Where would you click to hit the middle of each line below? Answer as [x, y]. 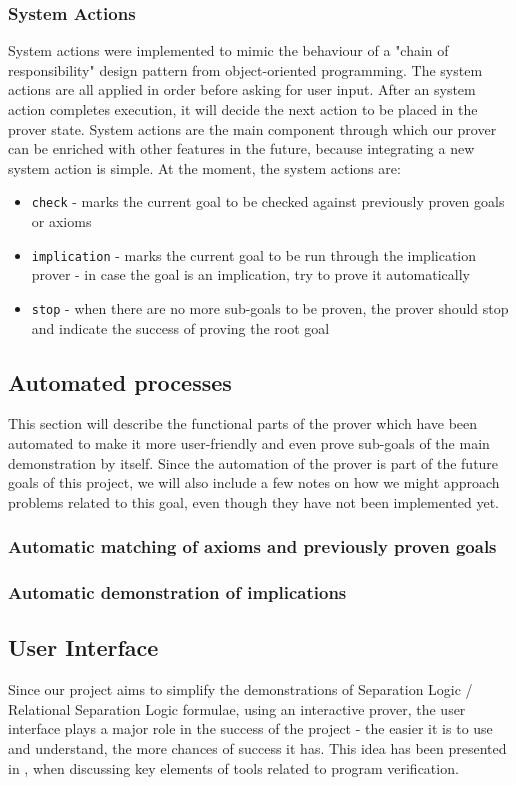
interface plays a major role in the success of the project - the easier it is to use [250, 728]
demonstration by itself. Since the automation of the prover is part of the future [253, 462]
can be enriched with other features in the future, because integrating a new [241, 148]
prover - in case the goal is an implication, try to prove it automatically [250, 274]
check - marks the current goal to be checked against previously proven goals [268, 201]
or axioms [61, 221]
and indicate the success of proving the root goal [180, 327]
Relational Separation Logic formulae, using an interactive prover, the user [237, 708]
